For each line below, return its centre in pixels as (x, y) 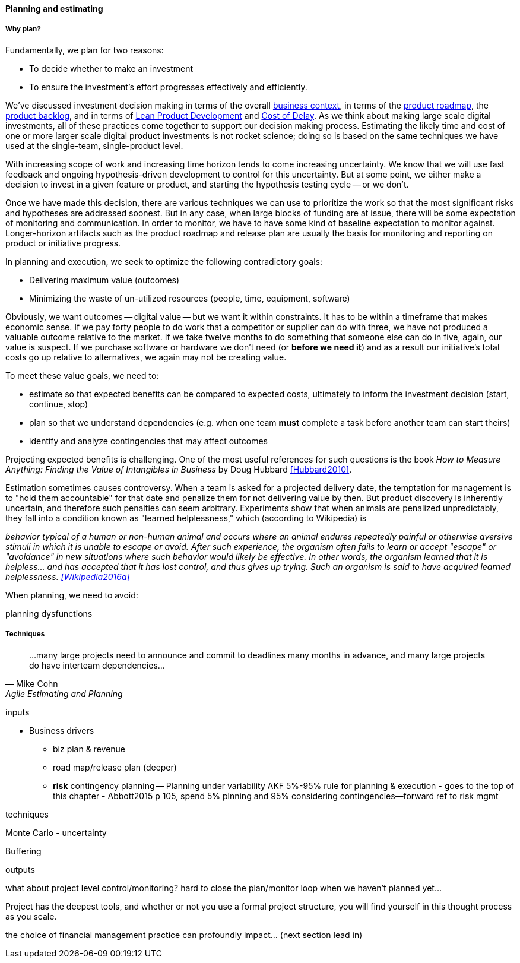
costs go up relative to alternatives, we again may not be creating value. (146, 357)
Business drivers (62, 730)
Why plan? (23, 29)
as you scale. (31, 916)
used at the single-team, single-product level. (94, 145)
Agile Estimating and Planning (64, 693)
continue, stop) (59, 404)
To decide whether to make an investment (111, 68)
